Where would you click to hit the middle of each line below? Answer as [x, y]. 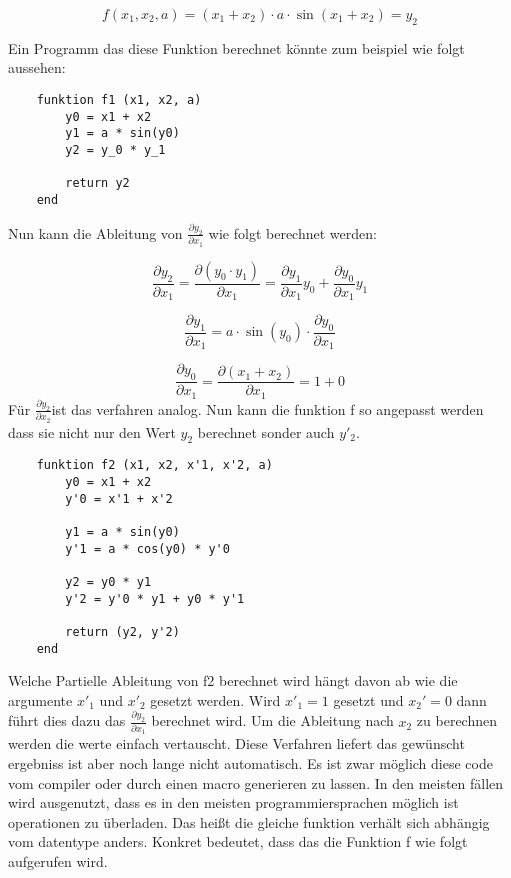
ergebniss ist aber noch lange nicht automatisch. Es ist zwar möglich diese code [250, 763]
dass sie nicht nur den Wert [92, 431]
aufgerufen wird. [58, 861]
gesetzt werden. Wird [215, 699]
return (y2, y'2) [122, 631]
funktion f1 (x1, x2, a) [119, 99]
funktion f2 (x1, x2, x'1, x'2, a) [154, 465]
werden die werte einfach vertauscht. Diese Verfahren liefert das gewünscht [236, 743]
